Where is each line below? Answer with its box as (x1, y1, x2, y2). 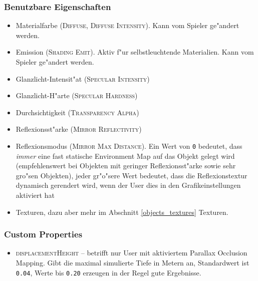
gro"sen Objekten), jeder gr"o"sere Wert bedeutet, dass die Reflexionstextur (16, 170, 247, 180)
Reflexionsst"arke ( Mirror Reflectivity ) (16, 124, 142, 134)
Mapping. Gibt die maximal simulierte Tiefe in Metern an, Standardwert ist (16, 257, 249, 267)
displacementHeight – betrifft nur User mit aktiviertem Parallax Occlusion (16, 247, 247, 258)
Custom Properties (4, 228, 83, 240)
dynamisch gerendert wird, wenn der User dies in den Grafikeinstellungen (16, 180, 241, 190)
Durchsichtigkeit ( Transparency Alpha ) (16, 107, 139, 117)
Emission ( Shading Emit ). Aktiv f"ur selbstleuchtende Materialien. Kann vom (16, 47, 254, 57)
